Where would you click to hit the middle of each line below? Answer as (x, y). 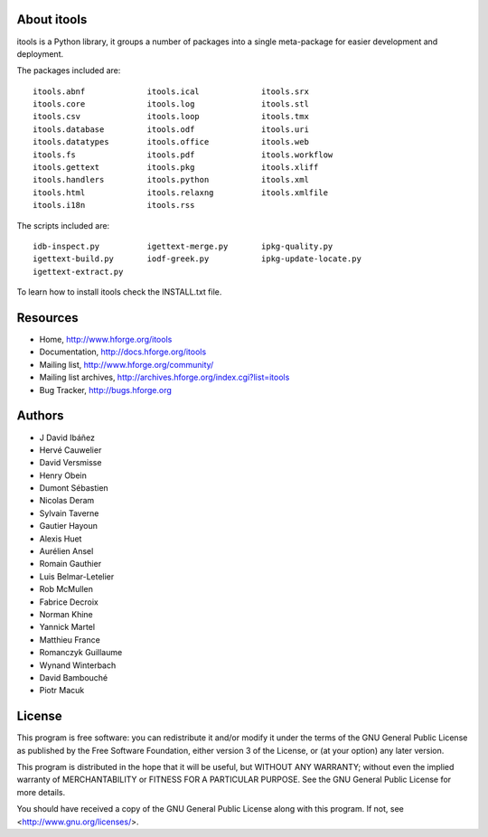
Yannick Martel (67, 627)
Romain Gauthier (70, 564)
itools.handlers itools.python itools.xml (171, 180)
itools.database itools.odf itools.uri (171, 129)
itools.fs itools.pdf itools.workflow (183, 155)
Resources (47, 318)
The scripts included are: (63, 225)
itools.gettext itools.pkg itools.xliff (176, 168)
